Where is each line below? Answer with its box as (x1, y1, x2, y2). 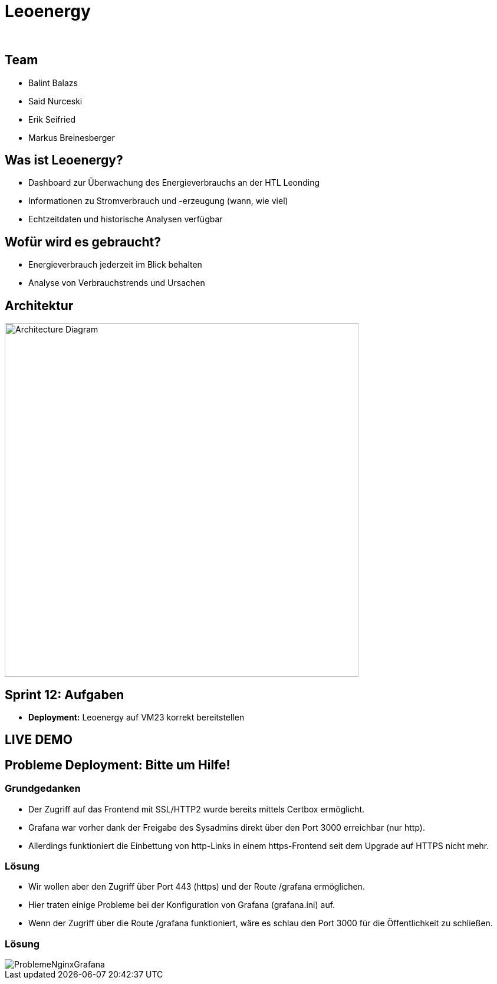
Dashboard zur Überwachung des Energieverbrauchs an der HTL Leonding (28, 177, 320, 188)
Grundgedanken (5, 782, 81, 795)
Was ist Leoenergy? (5, 153, 123, 168)
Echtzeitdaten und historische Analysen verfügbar (28, 214, 223, 225)
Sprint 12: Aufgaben (5, 687, 124, 702)
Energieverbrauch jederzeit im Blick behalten (28, 259, 202, 270)
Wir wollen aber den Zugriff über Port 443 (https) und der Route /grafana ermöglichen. (28, 881, 365, 892)
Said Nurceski (28, 96, 83, 106)
